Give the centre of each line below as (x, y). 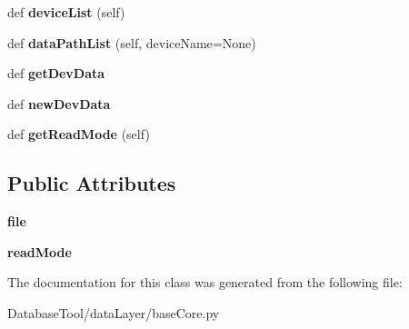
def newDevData (59, 103)
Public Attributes (92, 183)
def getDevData (56, 73)
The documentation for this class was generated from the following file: (205, 282)
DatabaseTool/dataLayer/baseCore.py (114, 312)
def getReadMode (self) (79, 134)
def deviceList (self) (66, 12)
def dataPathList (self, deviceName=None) (132, 42)
